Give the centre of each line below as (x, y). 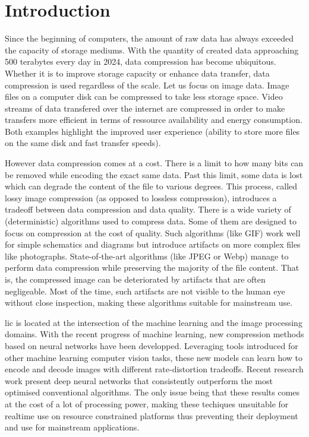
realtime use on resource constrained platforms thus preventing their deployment (152, 415)
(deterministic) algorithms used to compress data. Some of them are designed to (151, 221)
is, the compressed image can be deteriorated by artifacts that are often (135, 279)
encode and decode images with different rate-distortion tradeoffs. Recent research (154, 369)
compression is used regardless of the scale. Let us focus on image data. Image (147, 85)
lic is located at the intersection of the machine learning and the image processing (154, 322)
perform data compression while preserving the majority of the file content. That (152, 267)
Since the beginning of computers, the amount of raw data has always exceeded (149, 38)
